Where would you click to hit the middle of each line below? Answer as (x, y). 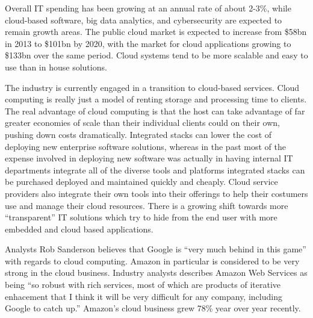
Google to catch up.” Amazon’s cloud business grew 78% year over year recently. (153, 308)
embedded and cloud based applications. (79, 229)
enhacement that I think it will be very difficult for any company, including (144, 296)
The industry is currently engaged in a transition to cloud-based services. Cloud (152, 87)
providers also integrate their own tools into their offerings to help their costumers (156, 193)
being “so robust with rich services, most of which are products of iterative (143, 285)
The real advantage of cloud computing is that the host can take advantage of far (155, 111)
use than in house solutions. (56, 67)
